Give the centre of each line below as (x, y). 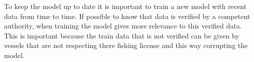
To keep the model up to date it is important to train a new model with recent (125, 6)
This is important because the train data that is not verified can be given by (122, 35)
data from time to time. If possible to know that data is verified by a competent (127, 16)
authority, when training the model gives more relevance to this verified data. (123, 26)
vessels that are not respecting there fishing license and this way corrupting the (126, 45)
